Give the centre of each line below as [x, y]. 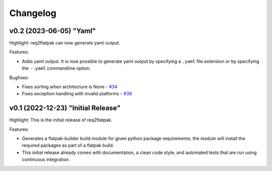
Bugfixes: [19, 77]
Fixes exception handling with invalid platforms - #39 [77, 94]
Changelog [33, 13]
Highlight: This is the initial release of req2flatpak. [61, 120]
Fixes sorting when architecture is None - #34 [70, 87]
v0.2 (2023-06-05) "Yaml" [53, 31]
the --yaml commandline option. [56, 68]
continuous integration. [46, 159]
